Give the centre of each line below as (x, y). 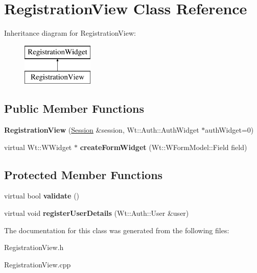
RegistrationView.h (34, 247)
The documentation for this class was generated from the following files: (117, 230)
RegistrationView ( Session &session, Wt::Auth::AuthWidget (102, 130)
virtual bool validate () (42, 196)
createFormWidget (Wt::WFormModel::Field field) (163, 147)
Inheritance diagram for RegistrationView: (70, 33)
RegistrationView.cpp (38, 264)
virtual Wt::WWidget (38, 147)
